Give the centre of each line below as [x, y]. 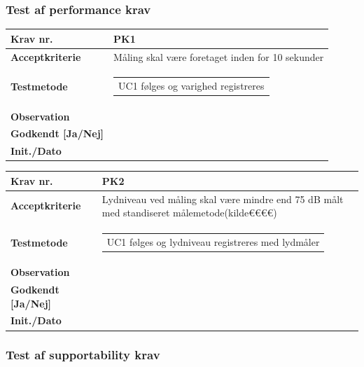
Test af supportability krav [83, 355]
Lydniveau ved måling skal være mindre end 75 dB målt [223, 199]
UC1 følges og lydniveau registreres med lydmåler [213, 241]
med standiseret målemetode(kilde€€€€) [189, 213]
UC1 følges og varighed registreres [191, 86]
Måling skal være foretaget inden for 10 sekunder [219, 56]
